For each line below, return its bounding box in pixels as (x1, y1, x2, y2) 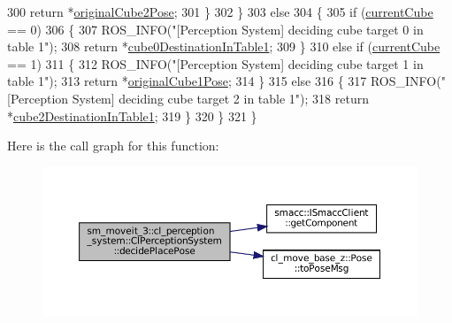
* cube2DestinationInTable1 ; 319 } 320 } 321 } (7, 106, 257, 125)
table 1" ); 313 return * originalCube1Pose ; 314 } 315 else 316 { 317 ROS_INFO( (7, 72, 441, 90)
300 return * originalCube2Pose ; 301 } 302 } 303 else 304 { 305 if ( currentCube (7, 3, 433, 20)
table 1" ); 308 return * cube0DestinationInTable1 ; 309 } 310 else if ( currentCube (7, 37, 441, 56)
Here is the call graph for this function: (7, 136, 219, 155)
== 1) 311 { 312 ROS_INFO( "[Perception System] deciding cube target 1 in (7, 54, 424, 73)
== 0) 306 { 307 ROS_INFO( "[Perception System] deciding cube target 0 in (7, 19, 424, 38)
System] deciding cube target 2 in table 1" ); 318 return (72, 88, 369, 107)
